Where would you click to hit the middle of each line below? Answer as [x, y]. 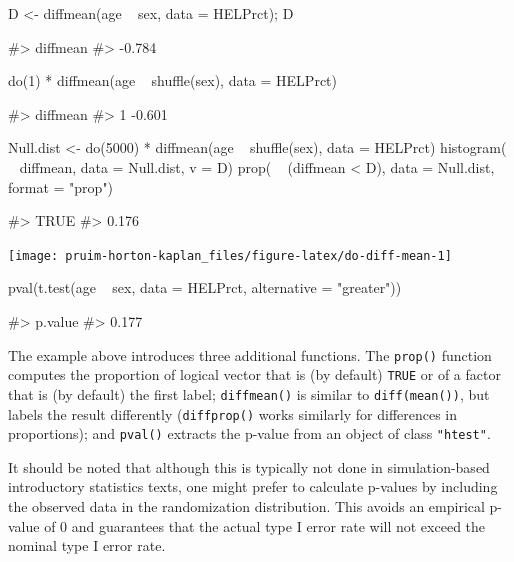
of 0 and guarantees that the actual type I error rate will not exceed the [265, 525]
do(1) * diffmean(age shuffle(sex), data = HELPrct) [172, 80]
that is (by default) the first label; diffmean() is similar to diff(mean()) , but [249, 393]
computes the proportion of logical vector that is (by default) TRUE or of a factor [254, 374]
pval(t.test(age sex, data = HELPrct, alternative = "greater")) [205, 287]
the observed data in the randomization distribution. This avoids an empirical [246, 506]
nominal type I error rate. [87, 545]
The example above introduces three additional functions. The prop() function [250, 354]
